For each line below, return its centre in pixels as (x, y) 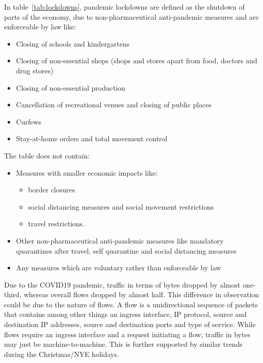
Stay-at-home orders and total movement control (92, 138)
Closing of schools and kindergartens (73, 43)
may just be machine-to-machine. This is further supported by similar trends (123, 344)
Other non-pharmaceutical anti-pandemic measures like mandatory (120, 240)
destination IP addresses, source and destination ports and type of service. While (130, 324)
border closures (52, 190)
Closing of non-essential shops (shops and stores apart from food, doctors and (137, 61)
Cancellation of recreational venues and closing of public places (114, 105)
